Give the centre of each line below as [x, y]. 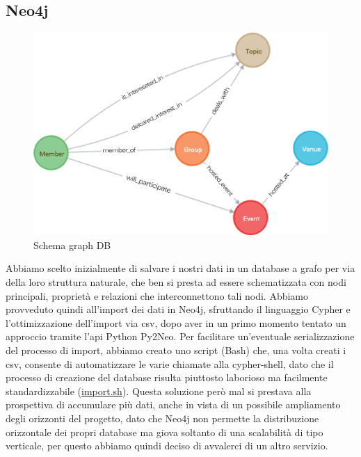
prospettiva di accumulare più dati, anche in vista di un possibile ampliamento [173, 404]
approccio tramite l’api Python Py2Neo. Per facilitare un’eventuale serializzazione [180, 336]
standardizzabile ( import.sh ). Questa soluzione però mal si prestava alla [159, 391]
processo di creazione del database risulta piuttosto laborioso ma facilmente [167, 377]
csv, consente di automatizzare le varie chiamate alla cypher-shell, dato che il [170, 363]
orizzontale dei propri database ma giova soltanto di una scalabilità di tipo [165, 432]
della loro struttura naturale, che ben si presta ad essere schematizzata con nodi [176, 282]
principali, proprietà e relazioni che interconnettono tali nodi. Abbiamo [157, 295]
